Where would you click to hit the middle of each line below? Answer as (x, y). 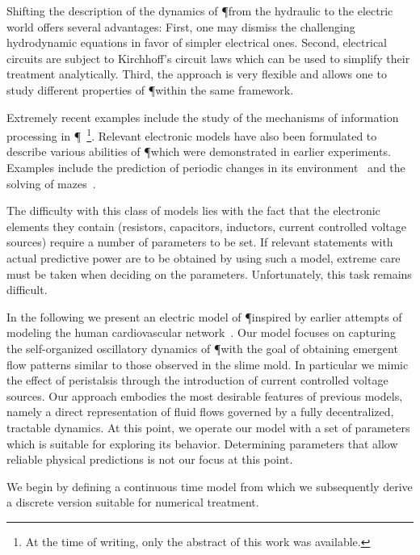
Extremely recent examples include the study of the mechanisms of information (203, 117)
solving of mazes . (51, 183)
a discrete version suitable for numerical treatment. (133, 502)
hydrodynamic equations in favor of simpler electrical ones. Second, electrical (197, 42)
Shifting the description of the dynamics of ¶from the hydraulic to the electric (200, 11)
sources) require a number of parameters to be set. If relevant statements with (200, 242)
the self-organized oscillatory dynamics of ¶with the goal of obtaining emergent (202, 348)
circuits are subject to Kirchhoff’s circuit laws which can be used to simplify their (208, 58)
